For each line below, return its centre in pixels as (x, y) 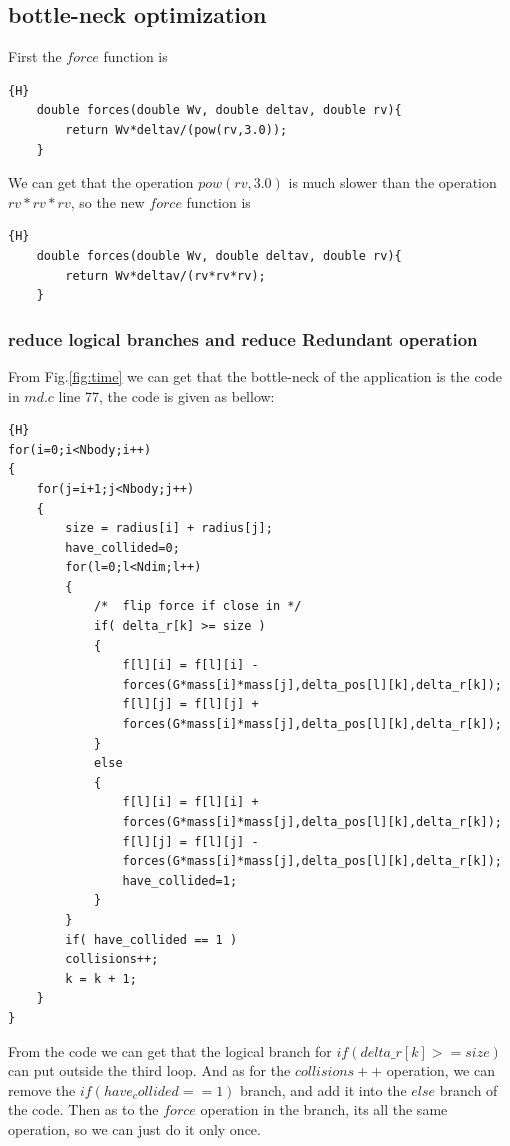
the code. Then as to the (83, 1109)
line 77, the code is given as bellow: (166, 395)
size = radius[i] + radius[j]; (169, 528)
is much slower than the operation (392, 182)
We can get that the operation (101, 182)
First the (35, 56)
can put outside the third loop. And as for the (149, 1070)
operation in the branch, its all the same (324, 1109)
